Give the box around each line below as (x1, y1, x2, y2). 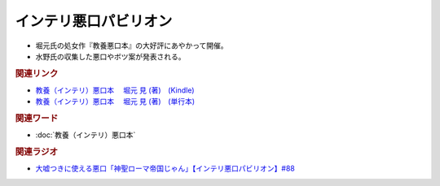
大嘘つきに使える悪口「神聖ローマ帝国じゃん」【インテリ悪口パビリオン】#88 (35, 163, 295, 174)
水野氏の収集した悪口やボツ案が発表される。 (35, 51, 186, 61)
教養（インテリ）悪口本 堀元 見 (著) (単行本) (35, 97, 196, 106)
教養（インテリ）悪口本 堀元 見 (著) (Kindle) (35, 85, 195, 95)
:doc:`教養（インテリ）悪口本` (35, 130, 136, 140)
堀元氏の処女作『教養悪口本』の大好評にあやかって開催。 (35, 41, 228, 50)
